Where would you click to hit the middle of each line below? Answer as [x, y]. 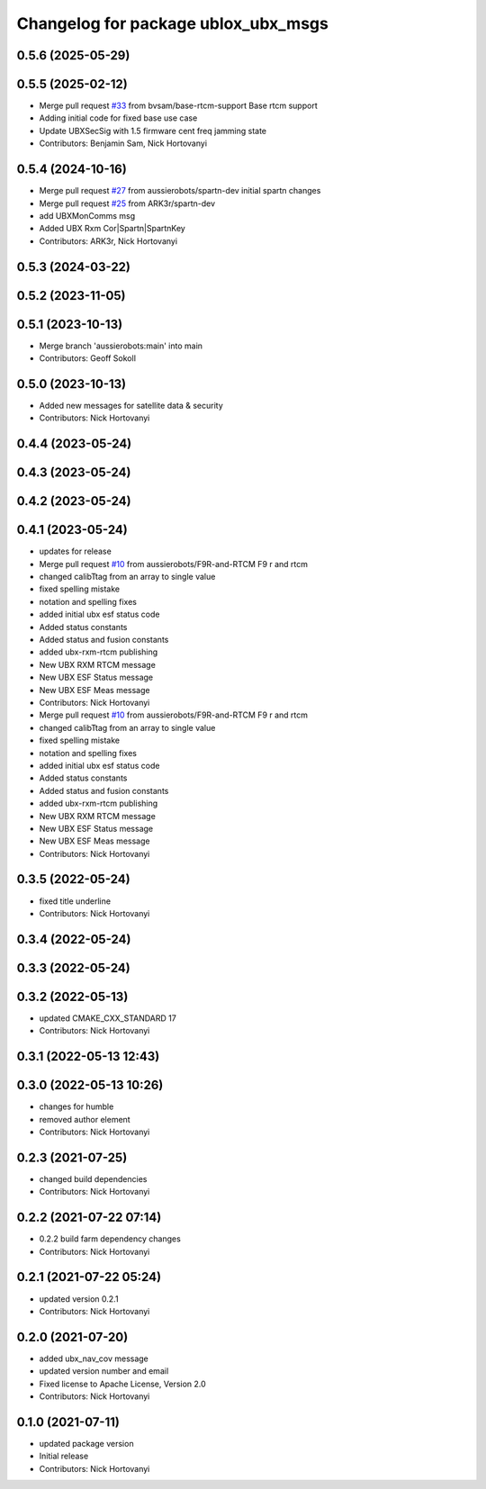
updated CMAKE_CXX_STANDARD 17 [108, 1018]
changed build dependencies [93, 1178]
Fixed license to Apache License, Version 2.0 [122, 1384]
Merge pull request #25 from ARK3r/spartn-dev [127, 203]
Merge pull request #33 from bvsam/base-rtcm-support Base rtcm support [179, 106]
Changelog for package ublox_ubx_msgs [172, 23]
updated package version [86, 1443]
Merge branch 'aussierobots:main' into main [121, 346]
